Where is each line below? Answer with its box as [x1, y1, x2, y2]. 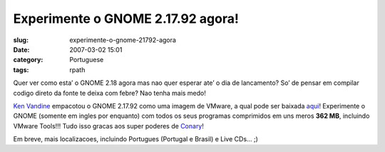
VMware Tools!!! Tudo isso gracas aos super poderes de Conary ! [13, 121, 205, 130]
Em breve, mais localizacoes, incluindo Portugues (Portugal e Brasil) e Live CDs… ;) [13, 135, 258, 143]
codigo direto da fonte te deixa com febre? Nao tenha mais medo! [13, 88, 207, 97]
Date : [13, 45, 30, 54]
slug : [13, 36, 29, 44]
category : [13, 56, 43, 64]
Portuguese [69, 56, 104, 64]
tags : [13, 65, 29, 74]
